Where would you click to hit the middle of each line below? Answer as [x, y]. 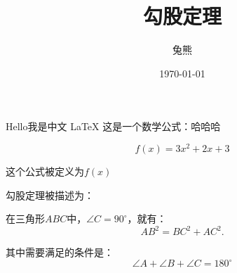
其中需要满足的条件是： [60, 252]
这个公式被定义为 [45, 171]
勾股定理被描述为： [50, 195]
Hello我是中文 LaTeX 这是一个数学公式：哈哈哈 [113, 126]
